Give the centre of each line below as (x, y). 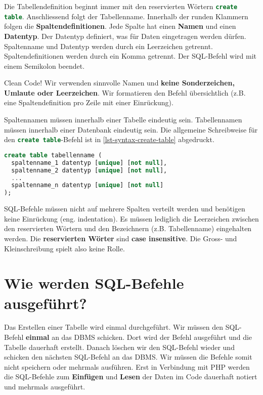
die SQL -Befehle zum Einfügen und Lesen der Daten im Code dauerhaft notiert (131, 377)
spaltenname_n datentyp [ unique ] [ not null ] (87, 185)
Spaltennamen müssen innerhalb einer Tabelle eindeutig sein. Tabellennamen (123, 120)
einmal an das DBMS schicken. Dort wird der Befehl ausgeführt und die (139, 337)
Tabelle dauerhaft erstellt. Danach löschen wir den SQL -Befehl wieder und (119, 347)
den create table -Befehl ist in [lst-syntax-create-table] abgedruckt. (109, 139)
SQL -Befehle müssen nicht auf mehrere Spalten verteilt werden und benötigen (125, 209)
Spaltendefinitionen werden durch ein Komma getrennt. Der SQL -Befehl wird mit (130, 56)
